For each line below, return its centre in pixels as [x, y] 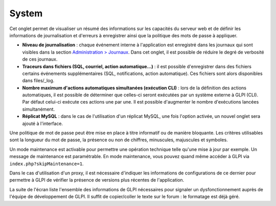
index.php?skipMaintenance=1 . [47, 164]
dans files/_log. [38, 81]
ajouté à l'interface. [43, 123]
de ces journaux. [40, 59]
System [26, 13]
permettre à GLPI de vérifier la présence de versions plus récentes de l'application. [97, 180]
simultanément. [39, 109]
